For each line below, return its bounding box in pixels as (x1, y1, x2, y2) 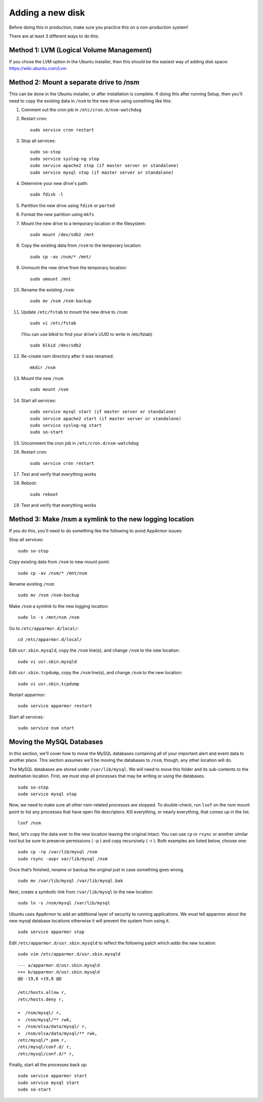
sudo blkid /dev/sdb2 (30, 342, 81, 348)
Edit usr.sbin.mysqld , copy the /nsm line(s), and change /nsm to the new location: (9, 647, 180, 653)
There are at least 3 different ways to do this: (9, 33, 99, 39)
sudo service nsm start (18, 725, 75, 731)
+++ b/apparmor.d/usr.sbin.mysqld (18, 969, 100, 974)
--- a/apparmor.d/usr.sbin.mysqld (18, 962, 100, 968)
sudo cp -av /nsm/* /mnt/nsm (18, 570, 87, 576)
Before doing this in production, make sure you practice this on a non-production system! (9, 24, 188, 30)
